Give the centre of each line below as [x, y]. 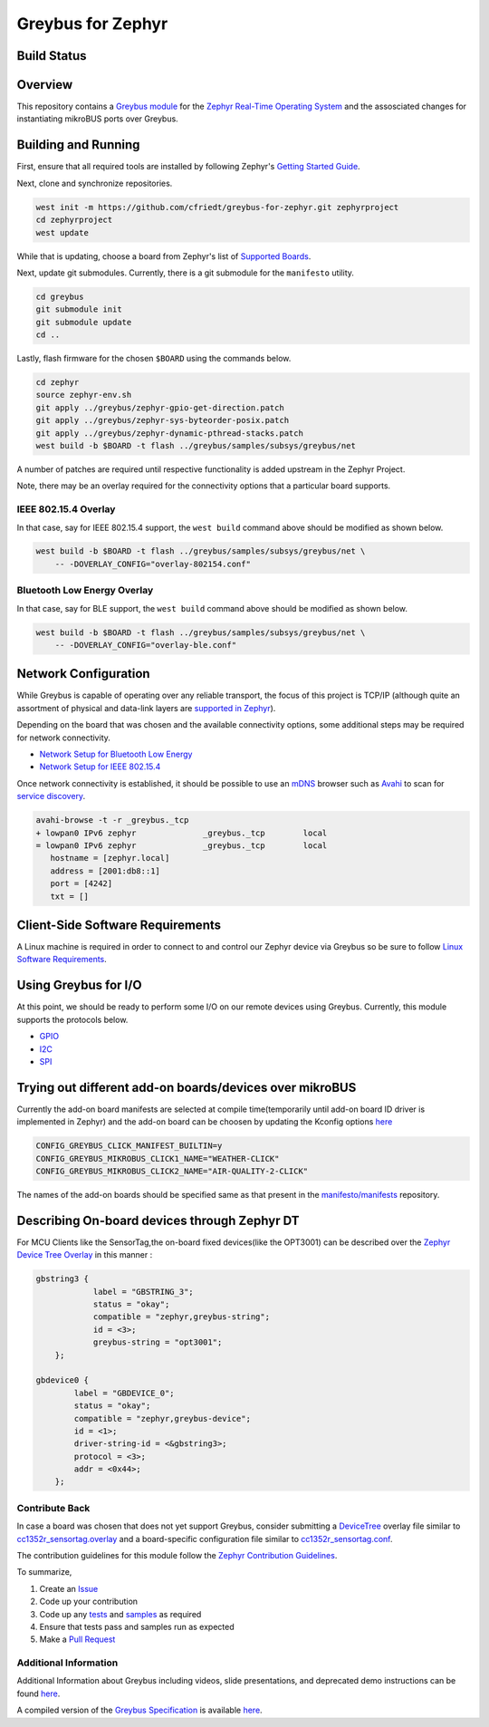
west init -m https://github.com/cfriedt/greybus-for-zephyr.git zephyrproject [217, 207]
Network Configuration [83, 674]
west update [62, 232]
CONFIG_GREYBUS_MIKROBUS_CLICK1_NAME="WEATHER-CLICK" [158, 1158]
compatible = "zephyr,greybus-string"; [182, 1317]
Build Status [52, 56]
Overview [45, 85]
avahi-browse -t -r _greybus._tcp [112, 820]
